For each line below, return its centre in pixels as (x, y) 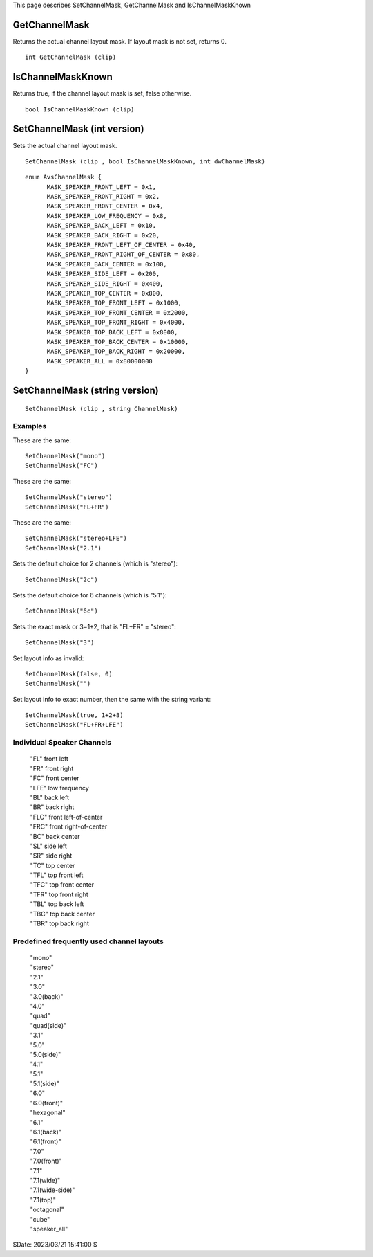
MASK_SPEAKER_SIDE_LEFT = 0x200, (103, 274)
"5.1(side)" (45, 1084)
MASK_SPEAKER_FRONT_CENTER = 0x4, (105, 206)
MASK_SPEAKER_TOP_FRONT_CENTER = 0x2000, (118, 313)
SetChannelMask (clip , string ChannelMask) (102, 409)
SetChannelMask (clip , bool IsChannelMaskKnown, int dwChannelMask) (145, 161)
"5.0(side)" (46, 1054)
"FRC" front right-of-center (69, 826)
